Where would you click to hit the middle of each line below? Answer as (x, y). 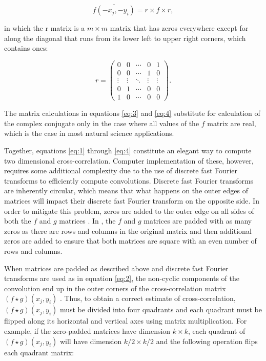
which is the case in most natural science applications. (89, 133)
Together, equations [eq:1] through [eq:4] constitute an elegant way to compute (128, 150)
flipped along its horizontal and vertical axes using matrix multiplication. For (126, 321)
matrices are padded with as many (198, 221)
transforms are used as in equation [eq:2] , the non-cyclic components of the (122, 278)
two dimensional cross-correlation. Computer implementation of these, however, (129, 160)
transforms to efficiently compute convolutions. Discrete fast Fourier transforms (129, 180)
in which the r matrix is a (45, 28)
